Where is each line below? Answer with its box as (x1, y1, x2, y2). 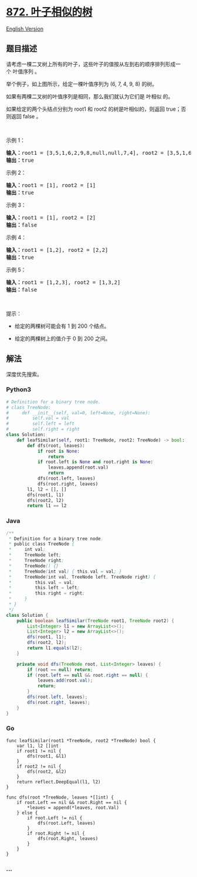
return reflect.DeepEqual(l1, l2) (16, 779, 101, 785)
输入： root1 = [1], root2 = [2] (6, 214, 96, 221)
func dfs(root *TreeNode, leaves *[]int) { (6, 794, 114, 800)
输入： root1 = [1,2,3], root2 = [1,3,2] (6, 279, 121, 285)
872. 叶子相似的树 (6, 5, 93, 19)
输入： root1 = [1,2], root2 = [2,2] (6, 247, 108, 253)
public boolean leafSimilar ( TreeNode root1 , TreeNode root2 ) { (16, 617, 175, 624)
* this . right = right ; (8, 590, 85, 596)
